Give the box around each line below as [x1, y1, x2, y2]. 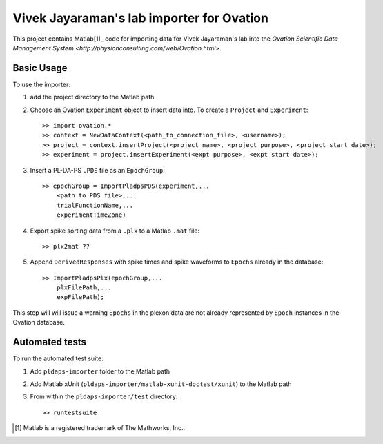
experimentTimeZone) [56, 211, 126, 219]
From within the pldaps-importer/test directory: [30, 392, 178, 400]
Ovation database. [12, 318, 66, 327]
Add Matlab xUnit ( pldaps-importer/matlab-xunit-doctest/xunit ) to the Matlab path [30, 380, 293, 388]
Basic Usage [12, 62, 68, 74]
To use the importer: [12, 80, 71, 88]
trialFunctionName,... [56, 201, 134, 209]
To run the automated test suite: [12, 354, 104, 363]
